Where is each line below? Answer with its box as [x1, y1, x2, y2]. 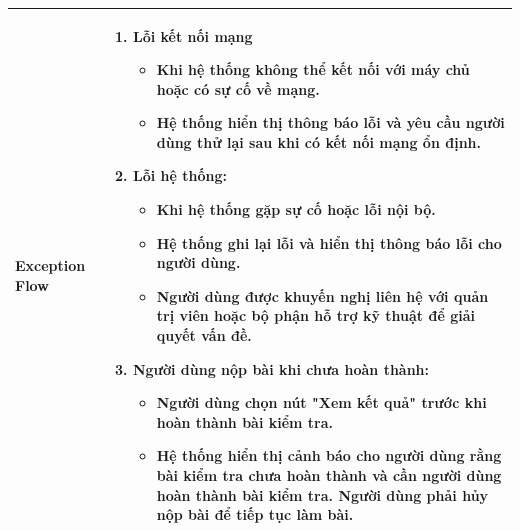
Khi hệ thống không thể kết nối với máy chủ [156, 59, 470, 80]
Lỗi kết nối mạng [132, 25, 253, 46]
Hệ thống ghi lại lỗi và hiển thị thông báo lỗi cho [156, 232, 502, 253]
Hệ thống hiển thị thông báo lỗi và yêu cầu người [156, 112, 505, 133]
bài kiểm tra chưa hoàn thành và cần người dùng [156, 465, 502, 485]
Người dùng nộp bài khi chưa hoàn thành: [132, 358, 430, 379]
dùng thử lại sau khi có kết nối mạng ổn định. [156, 131, 481, 152]
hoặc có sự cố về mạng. [156, 78, 320, 99]
